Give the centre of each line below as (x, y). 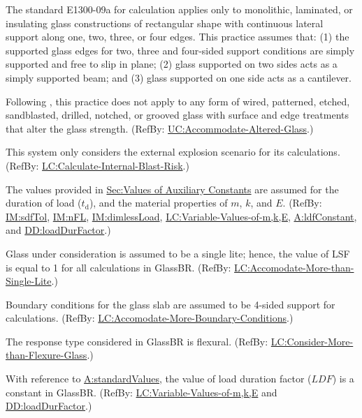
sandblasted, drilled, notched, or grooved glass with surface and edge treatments (178, 115)
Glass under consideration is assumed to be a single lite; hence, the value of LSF (178, 253)
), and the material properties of (158, 203)
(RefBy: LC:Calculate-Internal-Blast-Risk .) (97, 165)
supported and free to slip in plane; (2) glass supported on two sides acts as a (172, 64)
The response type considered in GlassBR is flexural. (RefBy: (137, 341)
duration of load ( (44, 203)
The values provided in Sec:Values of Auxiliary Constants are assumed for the (172, 189)
